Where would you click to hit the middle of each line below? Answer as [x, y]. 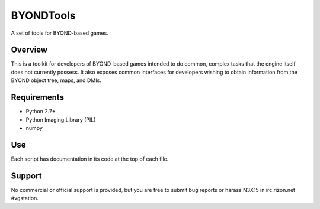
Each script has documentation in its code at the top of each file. [90, 159]
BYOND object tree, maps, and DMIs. [56, 80]
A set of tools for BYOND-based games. [60, 33]
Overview [29, 50]
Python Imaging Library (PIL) [61, 120]
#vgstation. [25, 198]
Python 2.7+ [41, 112]
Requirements [38, 97]
